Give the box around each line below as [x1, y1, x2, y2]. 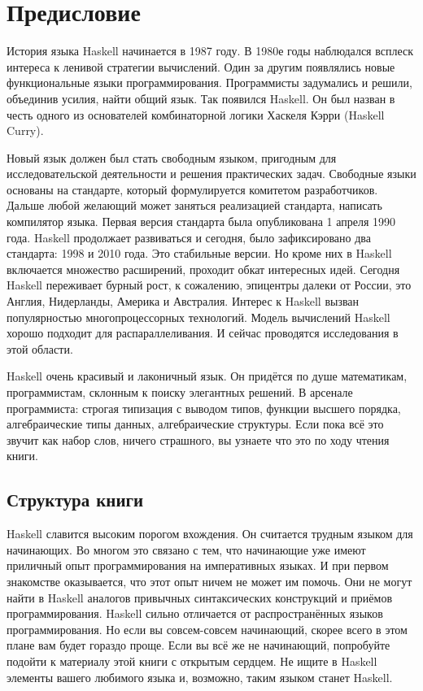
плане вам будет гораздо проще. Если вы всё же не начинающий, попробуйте [7, 637, 390, 654]
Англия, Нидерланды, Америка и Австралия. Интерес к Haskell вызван [7, 293, 360, 310]
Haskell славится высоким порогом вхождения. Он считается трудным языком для [7, 525, 413, 542]
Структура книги [7, 487, 144, 512]
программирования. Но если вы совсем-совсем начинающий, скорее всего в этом [7, 620, 408, 637]
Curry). [7, 122, 44, 139]
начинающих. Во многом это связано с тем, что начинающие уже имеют [7, 541, 366, 558]
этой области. [7, 340, 73, 357]
